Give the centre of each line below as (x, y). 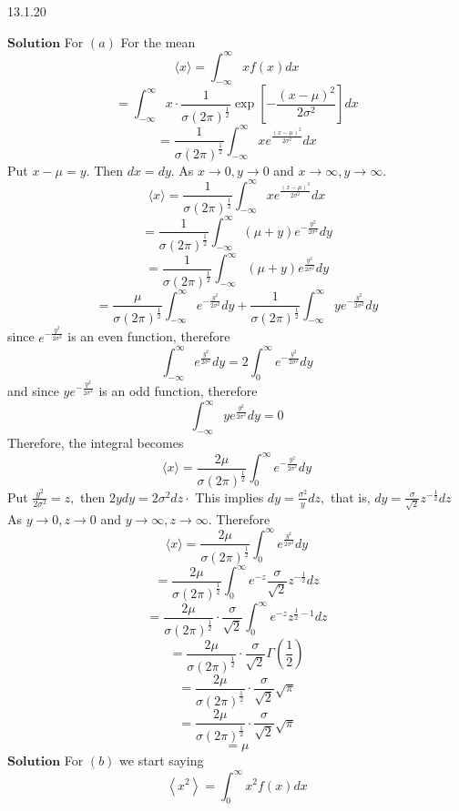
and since (33, 391)
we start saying (162, 760)
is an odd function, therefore (178, 391)
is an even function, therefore (149, 336)
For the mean (158, 41)
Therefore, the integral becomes (96, 443)
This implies (229, 497)
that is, (351, 497)
